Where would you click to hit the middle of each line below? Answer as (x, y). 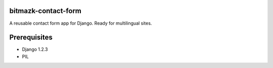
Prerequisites (31, 38)
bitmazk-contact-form (45, 11)
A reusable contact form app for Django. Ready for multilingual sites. (81, 23)
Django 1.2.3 (35, 49)
